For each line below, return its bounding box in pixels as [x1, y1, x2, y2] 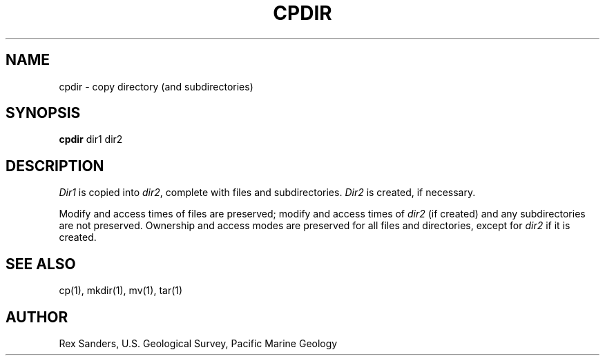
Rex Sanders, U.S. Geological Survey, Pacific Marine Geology [59, 337, 338, 349]
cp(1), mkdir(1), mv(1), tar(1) [59, 284, 183, 297]
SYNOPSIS [6, 104, 81, 122]
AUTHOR [6, 308, 68, 326]
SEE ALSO [6, 255, 76, 273]
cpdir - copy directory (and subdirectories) [59, 80, 253, 92]
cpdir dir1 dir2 [59, 133, 123, 146]
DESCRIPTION [6, 157, 104, 175]
